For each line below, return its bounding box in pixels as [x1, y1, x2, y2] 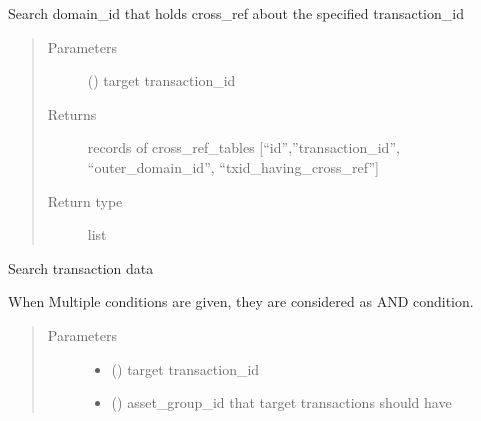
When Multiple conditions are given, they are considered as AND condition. [8, 291, 474, 312]
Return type [47, 190, 123, 211]
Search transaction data [8, 257, 154, 278]
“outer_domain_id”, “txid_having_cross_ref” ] [87, 156, 380, 177]
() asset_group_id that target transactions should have [111, 392, 452, 413]
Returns [47, 103, 97, 124]
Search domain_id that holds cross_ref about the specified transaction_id [8, 3, 464, 23]
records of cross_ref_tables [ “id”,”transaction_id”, [87, 137, 400, 158]
